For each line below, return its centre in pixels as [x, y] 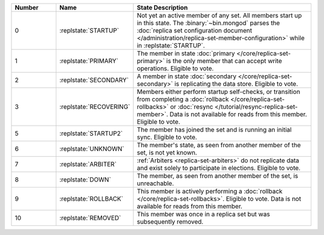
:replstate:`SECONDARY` [94, 80]
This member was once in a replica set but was [203, 214]
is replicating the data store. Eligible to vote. [236, 84]
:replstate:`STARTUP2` [91, 133]
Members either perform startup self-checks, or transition [219, 92]
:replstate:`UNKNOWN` [92, 149]
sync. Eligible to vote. [167, 137]
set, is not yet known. [167, 152]
